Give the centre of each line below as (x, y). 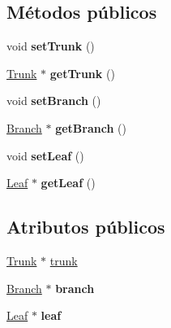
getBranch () (91, 127)
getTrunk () (82, 73)
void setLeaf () (45, 155)
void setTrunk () (51, 46)
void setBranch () (54, 101)
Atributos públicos (86, 227)
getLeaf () (68, 183)
